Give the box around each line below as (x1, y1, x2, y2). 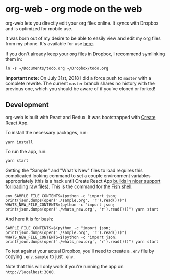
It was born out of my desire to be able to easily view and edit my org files (5, 35, 161, 41)
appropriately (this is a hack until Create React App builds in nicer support (5, 178, 161, 184)
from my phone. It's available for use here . (5, 40, 94, 46)
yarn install (5, 139, 33, 145)
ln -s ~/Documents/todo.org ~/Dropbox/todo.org (5, 66, 109, 71)
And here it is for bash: (5, 216, 54, 222)
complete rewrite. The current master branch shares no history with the (5, 80, 155, 86)
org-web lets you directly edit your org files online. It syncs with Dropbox (5, 20, 159, 26)
